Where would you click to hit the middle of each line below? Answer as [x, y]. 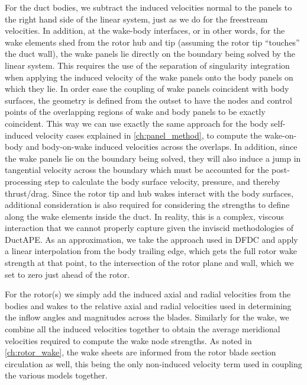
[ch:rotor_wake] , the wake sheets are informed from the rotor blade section [140, 352]
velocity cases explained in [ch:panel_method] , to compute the [149, 135]
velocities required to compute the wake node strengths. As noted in [128, 340]
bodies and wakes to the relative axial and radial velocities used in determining [148, 305]
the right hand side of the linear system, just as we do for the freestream [136, 19]
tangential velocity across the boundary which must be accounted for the [137, 170]
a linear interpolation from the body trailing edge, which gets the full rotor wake [151, 251]
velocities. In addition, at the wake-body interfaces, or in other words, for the [145, 31]
